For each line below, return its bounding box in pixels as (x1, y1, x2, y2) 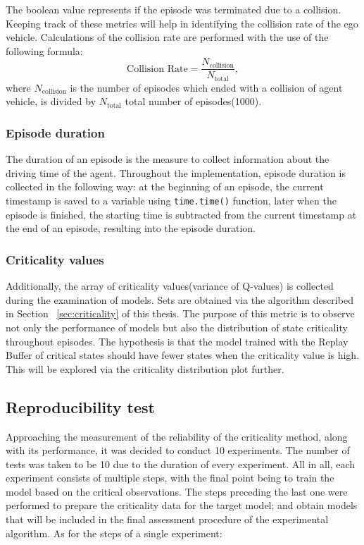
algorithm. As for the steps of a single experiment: (6, 525, 222, 540)
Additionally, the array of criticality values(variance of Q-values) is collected (6, 278, 334, 293)
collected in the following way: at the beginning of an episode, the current (6, 179, 324, 194)
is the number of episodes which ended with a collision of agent (70, 80, 343, 94)
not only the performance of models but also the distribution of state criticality (6, 319, 348, 334)
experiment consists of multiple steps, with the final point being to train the (6, 470, 334, 485)
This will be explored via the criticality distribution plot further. (6, 361, 284, 376)
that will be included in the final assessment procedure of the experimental (6, 512, 329, 527)
